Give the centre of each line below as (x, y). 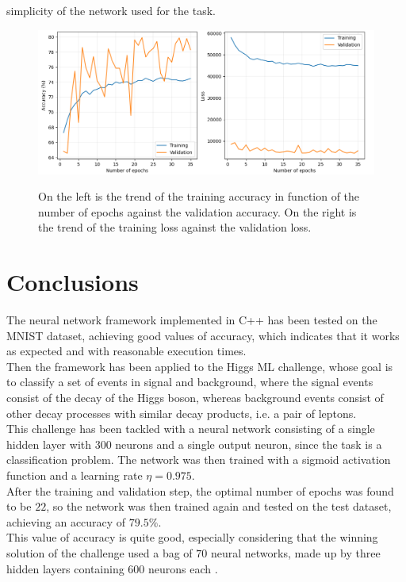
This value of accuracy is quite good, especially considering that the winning (192, 537)
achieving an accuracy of (66, 521)
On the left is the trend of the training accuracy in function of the (199, 196)
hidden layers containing (65, 568)
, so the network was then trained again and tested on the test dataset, (219, 506)
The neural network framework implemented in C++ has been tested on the (192, 320)
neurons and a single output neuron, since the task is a (249, 444)
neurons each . (183, 568)
